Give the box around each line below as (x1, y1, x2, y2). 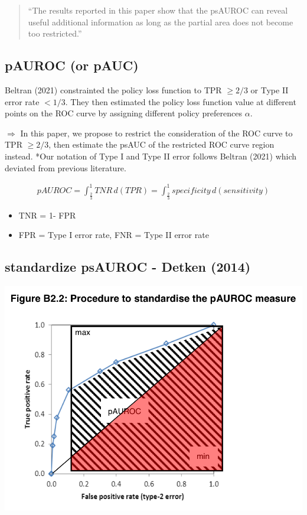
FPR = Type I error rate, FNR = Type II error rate (18, 229, 209, 241)
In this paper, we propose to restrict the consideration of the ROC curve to (20, 126, 293, 139)
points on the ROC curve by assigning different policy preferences (5, 107, 242, 119)
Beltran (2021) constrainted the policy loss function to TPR (5, 83, 222, 96)
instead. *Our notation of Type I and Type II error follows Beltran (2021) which (5, 149, 297, 162)
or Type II (250, 83, 289, 96)
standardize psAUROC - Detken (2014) (5, 257, 251, 276)
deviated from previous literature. (5, 161, 126, 174)
